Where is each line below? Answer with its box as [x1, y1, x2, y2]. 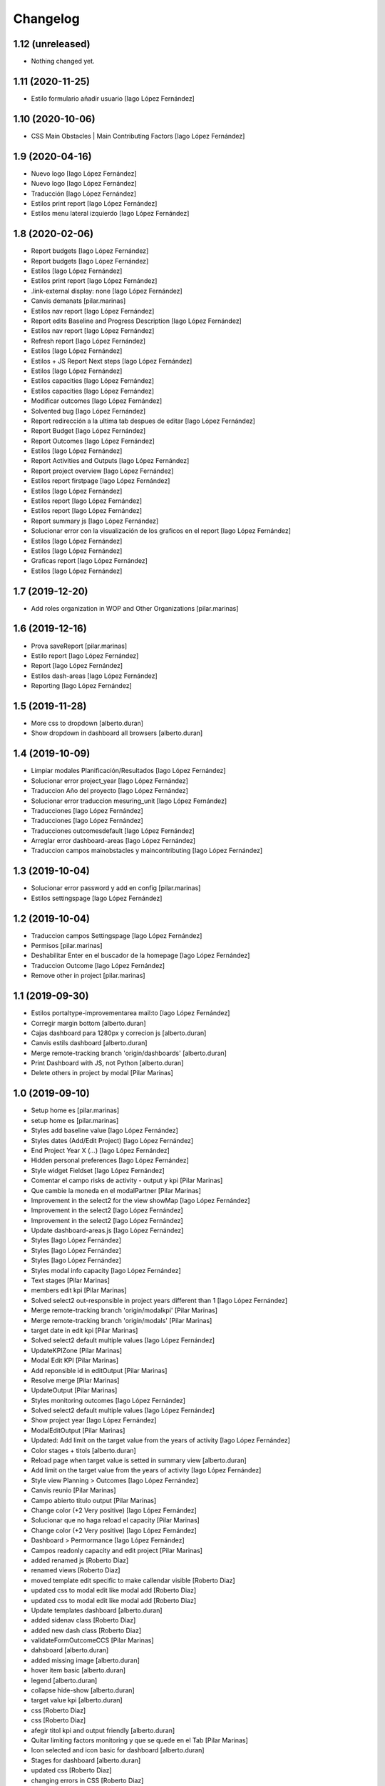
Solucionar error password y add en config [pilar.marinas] [31, 884, 201, 892]
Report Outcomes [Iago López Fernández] [31, 436, 155, 445]
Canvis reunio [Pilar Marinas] [31, 1486, 117, 1495]
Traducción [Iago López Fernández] [31, 189, 137, 198]
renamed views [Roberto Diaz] [31, 1566, 120, 1575]
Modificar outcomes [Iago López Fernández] [31, 396, 163, 405]
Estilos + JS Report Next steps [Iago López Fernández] [31, 356, 192, 365]
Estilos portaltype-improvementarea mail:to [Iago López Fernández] [31, 1009, 230, 1017]
